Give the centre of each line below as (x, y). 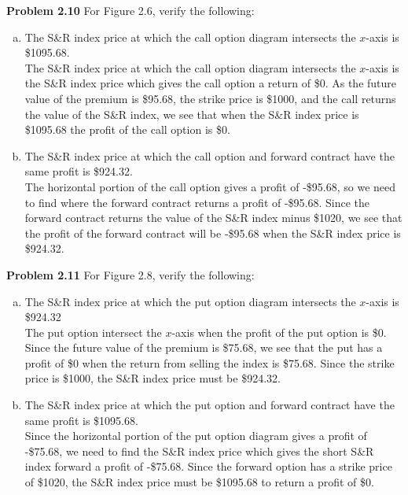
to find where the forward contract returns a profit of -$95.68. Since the (197, 202)
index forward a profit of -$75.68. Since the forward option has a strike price (208, 466)
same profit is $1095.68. (81, 420)
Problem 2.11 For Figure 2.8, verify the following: (130, 274)
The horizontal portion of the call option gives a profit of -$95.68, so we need (210, 186)
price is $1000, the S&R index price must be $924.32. (153, 378)
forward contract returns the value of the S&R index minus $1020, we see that (213, 218)
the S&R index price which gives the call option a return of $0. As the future (211, 83)
